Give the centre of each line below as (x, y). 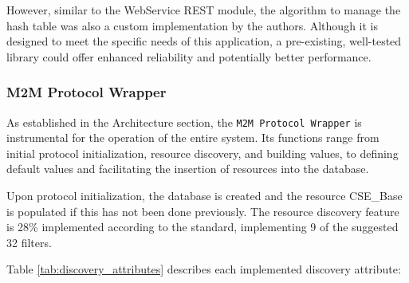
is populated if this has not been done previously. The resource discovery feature (203, 211)
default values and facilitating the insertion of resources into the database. (188, 169)
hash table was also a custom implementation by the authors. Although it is (192, 25)
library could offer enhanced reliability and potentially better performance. (189, 56)
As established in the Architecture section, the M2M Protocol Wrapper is (184, 122)
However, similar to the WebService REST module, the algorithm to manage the (204, 10)
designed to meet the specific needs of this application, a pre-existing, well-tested (204, 41)
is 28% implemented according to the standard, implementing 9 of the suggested (203, 227)
